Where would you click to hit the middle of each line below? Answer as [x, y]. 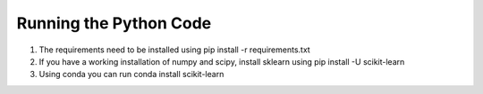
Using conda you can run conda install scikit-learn [131, 74]
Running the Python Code [114, 23]
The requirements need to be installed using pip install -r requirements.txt [174, 50]
